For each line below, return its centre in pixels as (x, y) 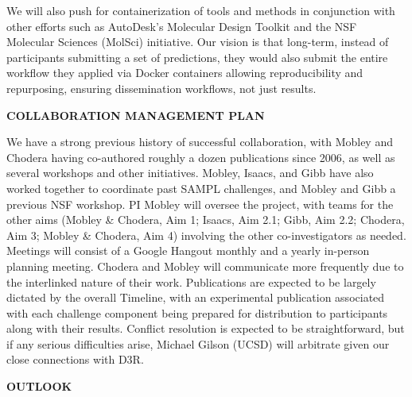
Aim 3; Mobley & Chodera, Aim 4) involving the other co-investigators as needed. (206, 235)
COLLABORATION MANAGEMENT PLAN (136, 115)
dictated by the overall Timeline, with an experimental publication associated (196, 297)
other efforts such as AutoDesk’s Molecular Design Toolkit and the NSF (182, 26)
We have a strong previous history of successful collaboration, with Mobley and (200, 142)
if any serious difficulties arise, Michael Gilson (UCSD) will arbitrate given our (198, 343)
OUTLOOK (39, 386)
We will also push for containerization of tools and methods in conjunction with (201, 10)
